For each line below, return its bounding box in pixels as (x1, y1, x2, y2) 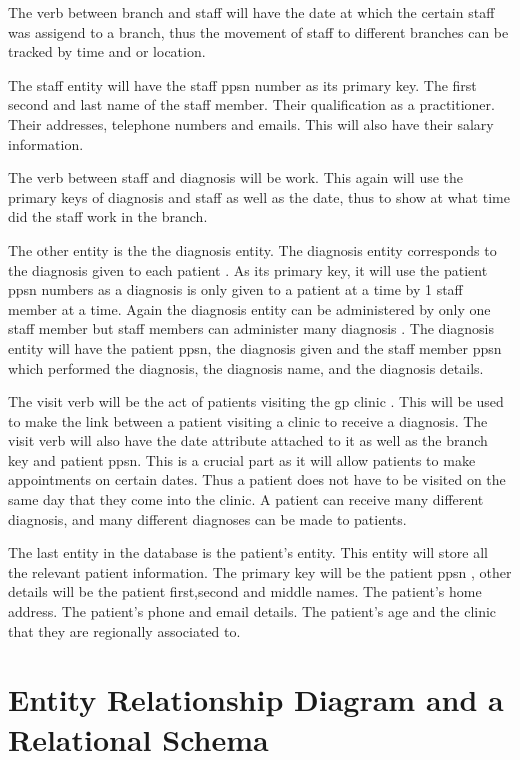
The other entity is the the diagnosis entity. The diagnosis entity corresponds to (8, 239, 497, 260)
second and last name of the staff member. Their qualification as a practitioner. (8, 94, 495, 115)
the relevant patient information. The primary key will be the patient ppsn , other (8, 561, 512, 582)
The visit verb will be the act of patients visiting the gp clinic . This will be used (8, 391, 504, 412)
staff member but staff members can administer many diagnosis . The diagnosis (8, 318, 495, 339)
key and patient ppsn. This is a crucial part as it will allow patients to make (8, 449, 476, 470)
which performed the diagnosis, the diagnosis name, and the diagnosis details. (8, 357, 484, 378)
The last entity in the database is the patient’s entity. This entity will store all (8, 542, 488, 563)
